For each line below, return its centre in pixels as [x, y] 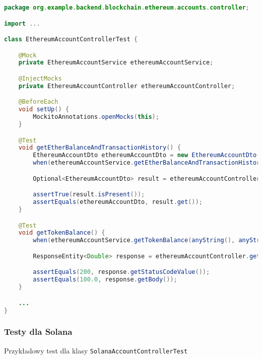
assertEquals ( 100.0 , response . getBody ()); [105, 280]
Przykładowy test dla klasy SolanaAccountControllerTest [96, 350]
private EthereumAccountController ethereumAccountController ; [127, 86]
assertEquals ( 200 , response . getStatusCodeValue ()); [121, 272]
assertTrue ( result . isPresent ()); [89, 195]
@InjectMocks [40, 79]
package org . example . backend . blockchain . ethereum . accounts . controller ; [127, 8]
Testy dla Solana [38, 332]
